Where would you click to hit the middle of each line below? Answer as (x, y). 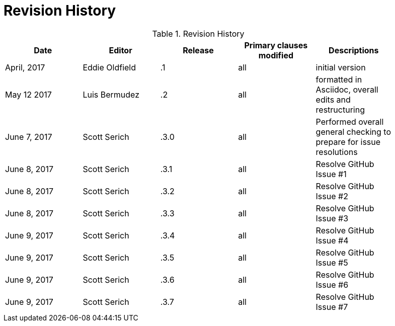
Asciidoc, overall (347, 89)
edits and (333, 99)
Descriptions (354, 50)
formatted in (339, 79)
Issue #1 (331, 174)
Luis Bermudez (111, 94)
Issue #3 (332, 218)
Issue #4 (332, 240)
